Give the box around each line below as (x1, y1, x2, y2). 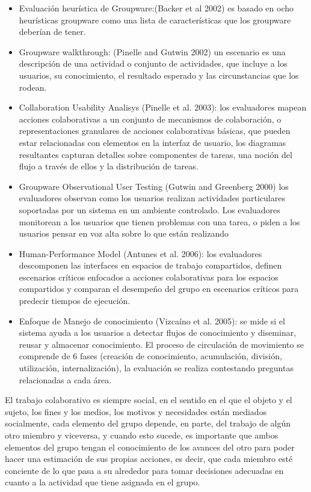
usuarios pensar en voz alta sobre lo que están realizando (19, 227, 229, 240)
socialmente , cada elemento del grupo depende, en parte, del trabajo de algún (5, 417, 291, 430)
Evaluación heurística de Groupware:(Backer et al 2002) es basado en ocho (19, 2, 294, 14)
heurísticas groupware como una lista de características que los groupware (19, 13, 291, 26)
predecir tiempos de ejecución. (19, 294, 131, 307)
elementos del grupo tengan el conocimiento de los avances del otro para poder (5, 440, 295, 453)
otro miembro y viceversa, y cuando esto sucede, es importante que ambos (5, 429, 279, 441)
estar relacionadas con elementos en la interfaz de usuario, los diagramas (19, 136, 286, 148)
